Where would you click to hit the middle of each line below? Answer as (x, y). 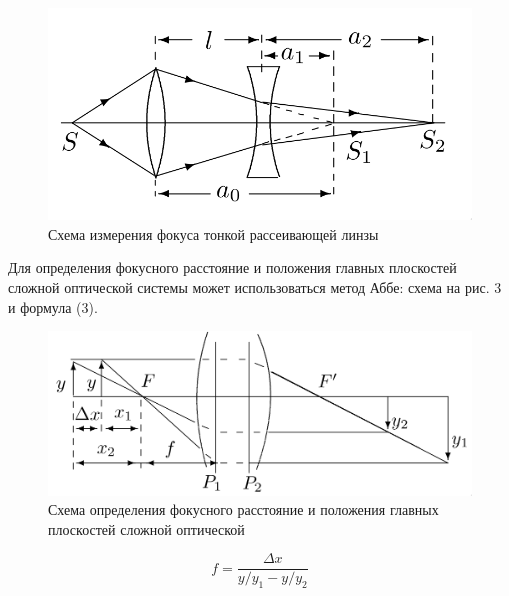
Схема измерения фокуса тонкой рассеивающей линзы (213, 233)
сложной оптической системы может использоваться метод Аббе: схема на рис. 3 (255, 287)
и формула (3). (53, 306)
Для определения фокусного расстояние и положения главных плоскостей (232, 267)
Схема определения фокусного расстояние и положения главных (243, 509)
